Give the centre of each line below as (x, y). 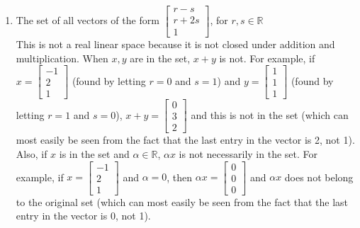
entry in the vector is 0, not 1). (83, 216)
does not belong (319, 177)
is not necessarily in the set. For (248, 154)
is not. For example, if (267, 58)
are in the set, (160, 58)
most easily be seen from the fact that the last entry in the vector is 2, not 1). (185, 140)
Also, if (32, 154)
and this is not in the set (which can (270, 114)
